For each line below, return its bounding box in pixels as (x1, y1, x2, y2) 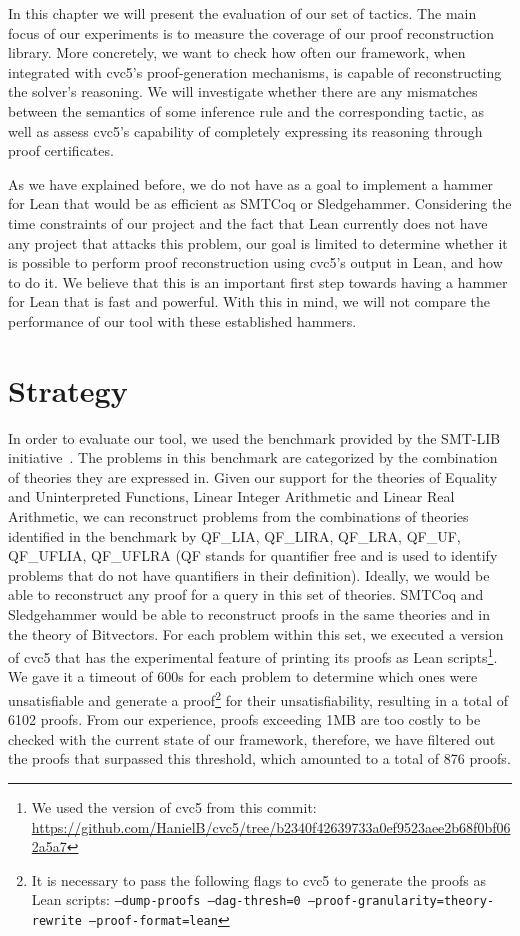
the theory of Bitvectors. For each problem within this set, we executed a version (8, 623, 504, 644)
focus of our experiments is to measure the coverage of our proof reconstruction (8, 22, 495, 43)
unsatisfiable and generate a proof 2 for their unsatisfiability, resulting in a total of (8, 687, 509, 710)
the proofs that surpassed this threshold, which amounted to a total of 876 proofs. (8, 748, 511, 769)
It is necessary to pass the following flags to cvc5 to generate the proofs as (31, 869, 486, 890)
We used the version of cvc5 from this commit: (31, 797, 317, 818)
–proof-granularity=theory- (307, 894, 495, 909)
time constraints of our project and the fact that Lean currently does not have (8, 212, 488, 233)
